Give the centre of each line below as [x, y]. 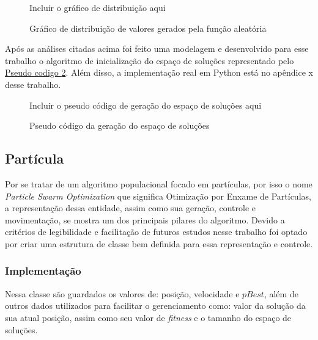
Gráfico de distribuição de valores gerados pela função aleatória [148, 28]
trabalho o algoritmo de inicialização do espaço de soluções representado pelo [150, 60]
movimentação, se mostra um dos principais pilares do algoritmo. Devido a [145, 219]
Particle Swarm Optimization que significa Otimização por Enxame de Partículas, [158, 196]
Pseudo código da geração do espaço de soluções [120, 125]
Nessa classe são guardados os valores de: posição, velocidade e [122, 293]
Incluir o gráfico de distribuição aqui [98, 7]
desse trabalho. [33, 84]
